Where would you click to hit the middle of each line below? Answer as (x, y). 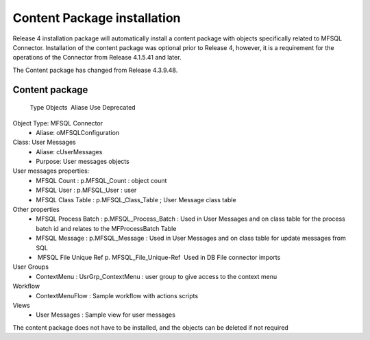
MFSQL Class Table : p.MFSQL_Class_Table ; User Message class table (136, 199)
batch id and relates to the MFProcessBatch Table (106, 228)
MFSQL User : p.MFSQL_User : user (86, 190)
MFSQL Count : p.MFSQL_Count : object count (101, 180)
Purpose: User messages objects (83, 162)
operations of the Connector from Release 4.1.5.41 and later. (97, 58)
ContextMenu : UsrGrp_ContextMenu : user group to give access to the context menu (157, 276)
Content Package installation (97, 18)
